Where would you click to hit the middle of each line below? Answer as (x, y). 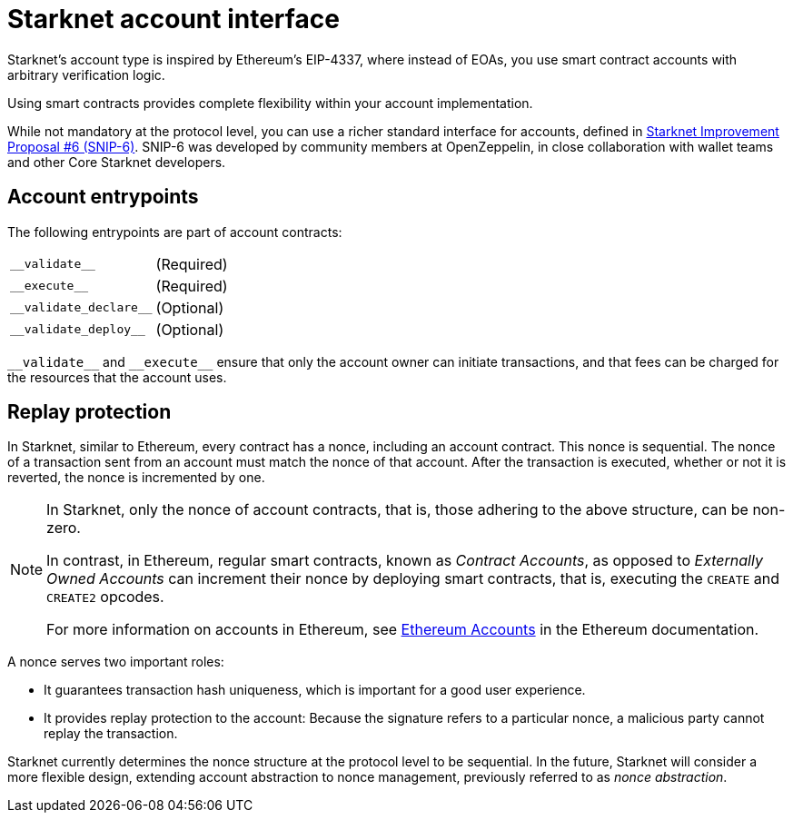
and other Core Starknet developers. (117, 162)
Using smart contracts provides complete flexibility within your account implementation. (270, 103)
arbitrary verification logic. (86, 74)
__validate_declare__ (81, 308)
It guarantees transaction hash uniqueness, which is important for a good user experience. (315, 690)
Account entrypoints (103, 197)
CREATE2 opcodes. (105, 597)
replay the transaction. (111, 734)
